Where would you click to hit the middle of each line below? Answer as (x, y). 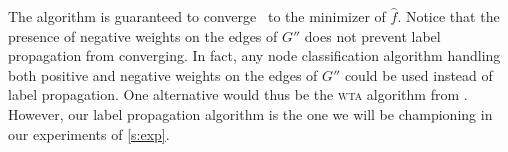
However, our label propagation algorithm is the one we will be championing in (250, 113)
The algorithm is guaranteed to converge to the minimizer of (197, 16)
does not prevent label (372, 35)
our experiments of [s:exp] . (89, 133)
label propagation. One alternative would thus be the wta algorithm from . (238, 94)
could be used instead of (418, 74)
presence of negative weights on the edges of (143, 35)
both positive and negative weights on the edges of (163, 74)
